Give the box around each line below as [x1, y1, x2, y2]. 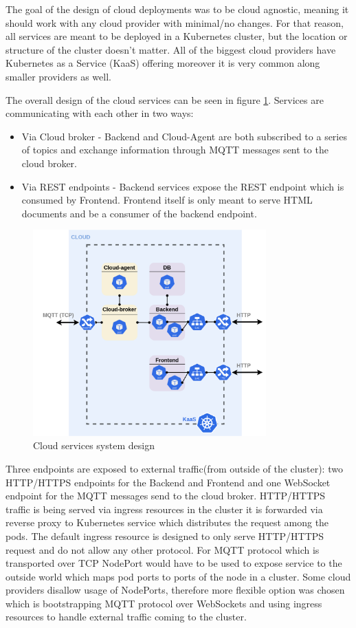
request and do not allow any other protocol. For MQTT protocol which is [5, 542, 320, 556]
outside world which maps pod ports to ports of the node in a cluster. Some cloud [5, 569, 351, 583]
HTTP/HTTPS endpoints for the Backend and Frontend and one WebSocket [5, 475, 331, 489]
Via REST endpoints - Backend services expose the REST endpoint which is [21, 179, 344, 193]
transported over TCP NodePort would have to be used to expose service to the [5, 556, 342, 570]
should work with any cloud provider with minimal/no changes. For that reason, [5, 15, 344, 30]
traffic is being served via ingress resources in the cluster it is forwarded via [5, 501, 323, 516]
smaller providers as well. [5, 69, 111, 83]
